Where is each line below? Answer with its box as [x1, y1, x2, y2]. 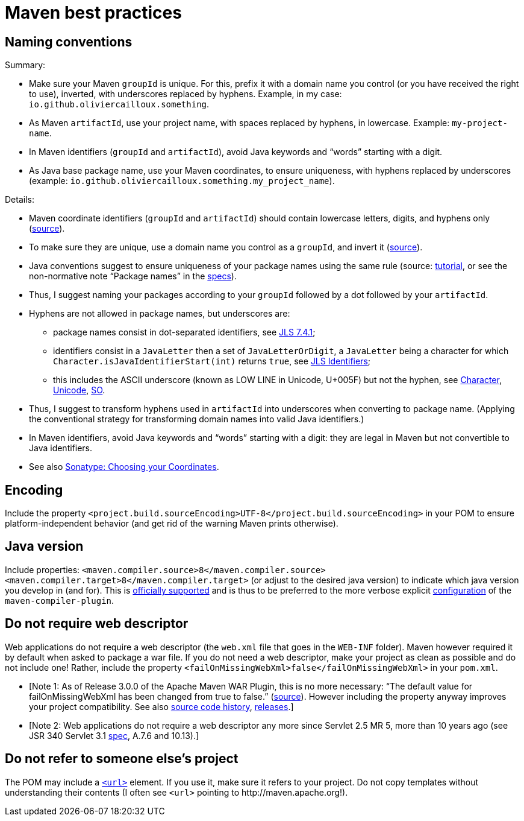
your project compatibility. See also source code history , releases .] [29, 701, 294, 712]
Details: [5, 194, 34, 205]
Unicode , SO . [53, 385, 105, 396]
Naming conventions [5, 34, 133, 49]
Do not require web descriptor [5, 616, 189, 632]
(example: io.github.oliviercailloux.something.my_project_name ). [29, 176, 335, 186]
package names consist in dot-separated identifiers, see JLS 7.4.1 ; [53, 327, 316, 338]
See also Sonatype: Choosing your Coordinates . [29, 461, 219, 472]
